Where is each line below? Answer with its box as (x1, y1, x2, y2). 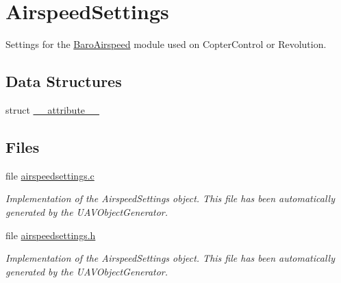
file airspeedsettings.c (5, 168, 94, 182)
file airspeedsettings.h (5, 227, 96, 242)
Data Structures (5, 71, 122, 92)
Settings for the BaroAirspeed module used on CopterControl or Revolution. (5, 37, 327, 51)
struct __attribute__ (5, 102, 100, 116)
